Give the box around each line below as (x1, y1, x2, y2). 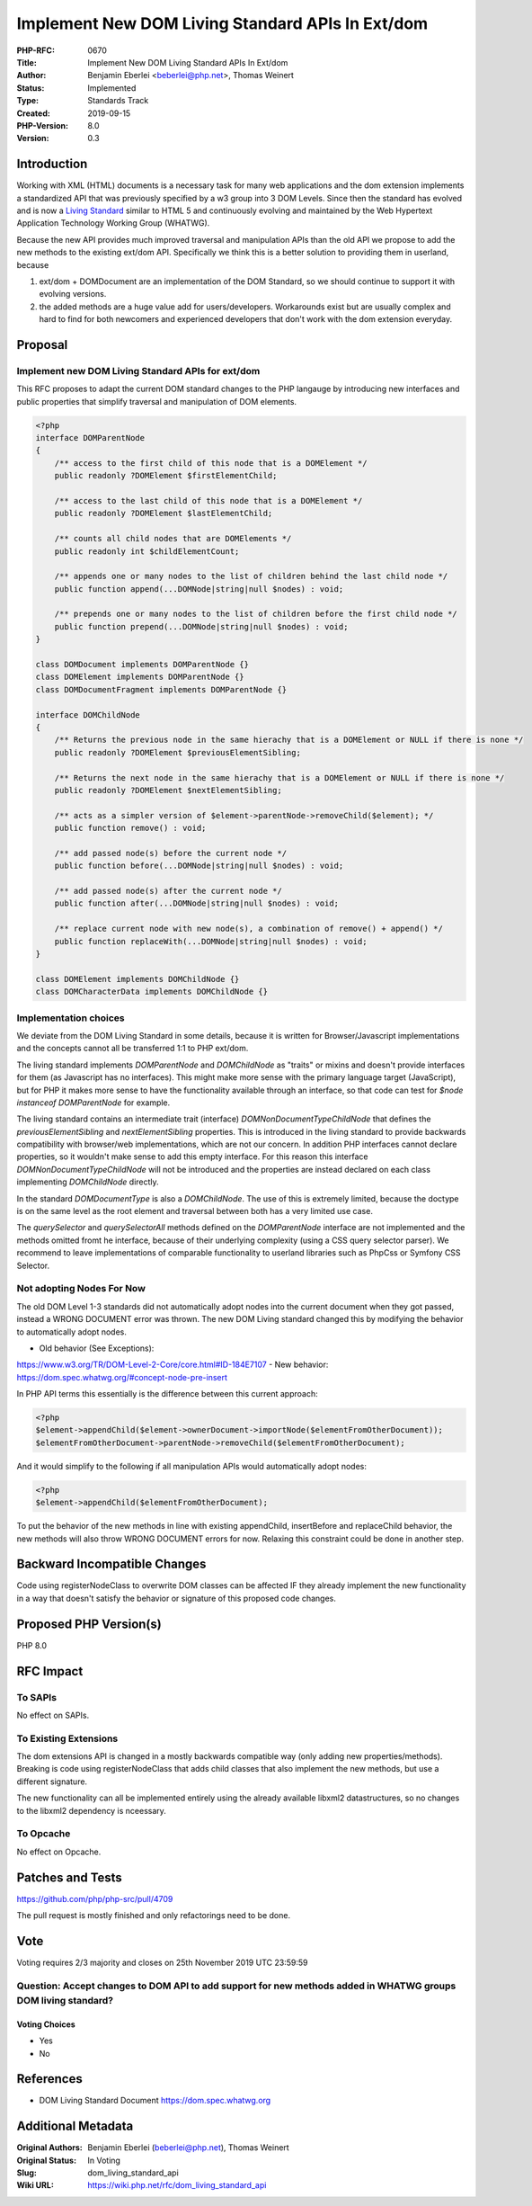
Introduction (16, 156, 88, 172)
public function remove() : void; (54, 823, 207, 834)
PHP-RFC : (16, 45, 56, 56)
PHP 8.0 (16, 1639, 48, 1650)
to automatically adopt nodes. (16, 1326, 128, 1337)
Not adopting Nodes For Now (16, 1282, 146, 1295)
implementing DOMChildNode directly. (16, 1176, 159, 1187)
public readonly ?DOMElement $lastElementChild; (54, 508, 273, 519)
